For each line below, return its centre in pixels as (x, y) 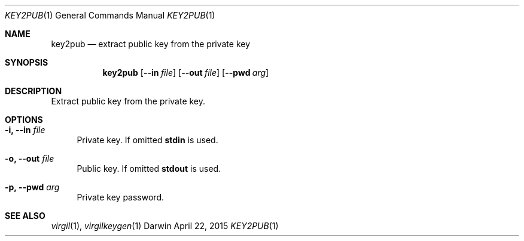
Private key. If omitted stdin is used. (147, 140)
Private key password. (120, 197)
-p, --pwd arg (32, 187)
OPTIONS (24, 120)
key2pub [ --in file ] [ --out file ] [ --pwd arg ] (186, 72)
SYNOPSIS (27, 62)
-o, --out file (30, 158)
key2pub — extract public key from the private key (151, 44)
